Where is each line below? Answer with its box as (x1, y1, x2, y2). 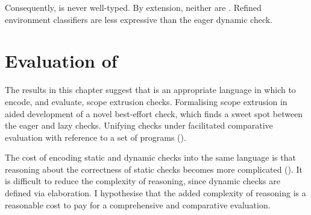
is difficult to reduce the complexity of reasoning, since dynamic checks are (5, 175, 280, 187)
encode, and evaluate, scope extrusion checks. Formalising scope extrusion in (5, 95, 287, 107)
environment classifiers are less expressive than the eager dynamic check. (5, 13, 272, 25)
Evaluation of (5, 48, 118, 73)
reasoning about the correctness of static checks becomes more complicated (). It (5, 162, 303, 175)
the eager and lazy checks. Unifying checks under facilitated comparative (5, 119, 273, 132)
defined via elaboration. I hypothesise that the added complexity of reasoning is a (5, 187, 306, 199)
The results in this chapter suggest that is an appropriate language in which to (5, 83, 296, 96)
